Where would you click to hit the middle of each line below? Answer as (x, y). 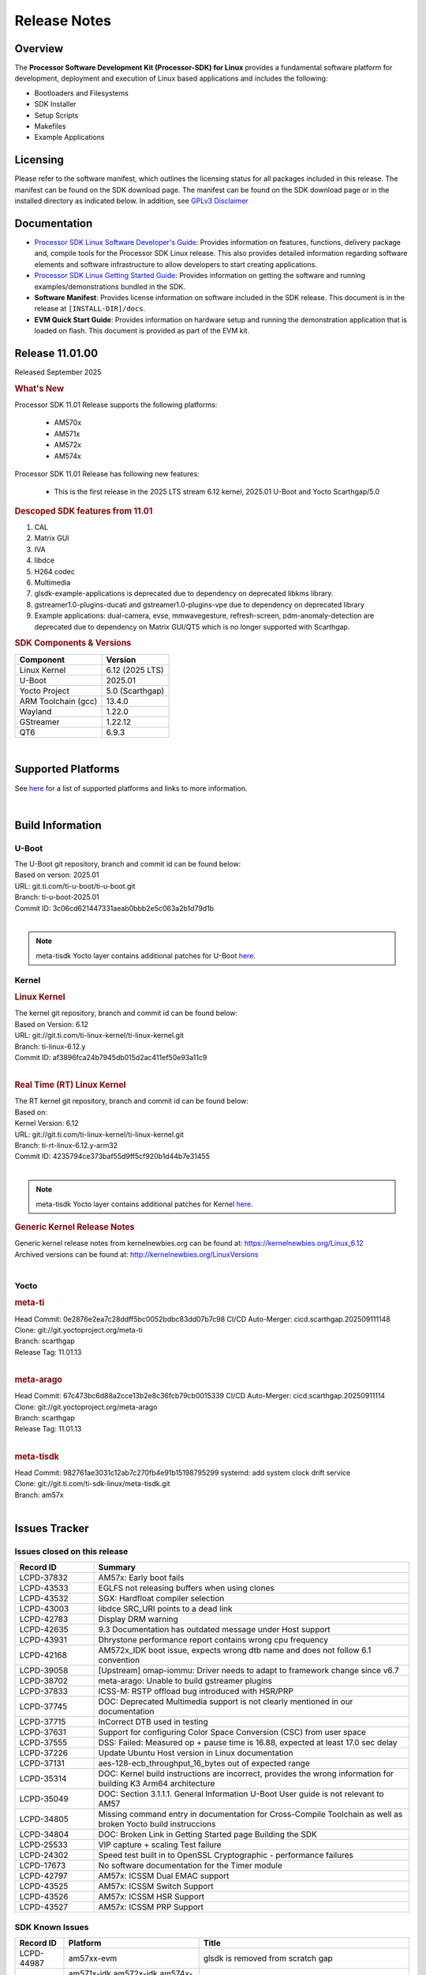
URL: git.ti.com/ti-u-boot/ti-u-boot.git (75, 886)
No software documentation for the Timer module (191, 1866)
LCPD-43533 (44, 1588)
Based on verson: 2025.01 (57, 875)
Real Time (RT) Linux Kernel (70, 1085)
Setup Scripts (56, 115)
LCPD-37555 (43, 1743)
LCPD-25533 (44, 1845)
